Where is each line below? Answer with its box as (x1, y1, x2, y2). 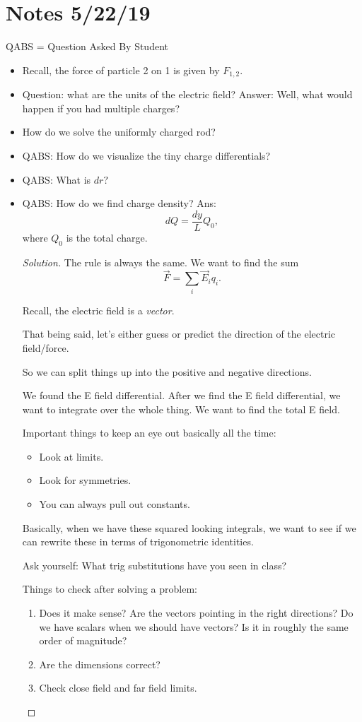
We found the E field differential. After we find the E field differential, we (22, 388, 341, 403)
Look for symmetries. (39, 473, 132, 487)
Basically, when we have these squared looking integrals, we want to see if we (22, 520, 356, 535)
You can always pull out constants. (39, 497, 190, 511)
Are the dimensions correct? (39, 656, 160, 671)
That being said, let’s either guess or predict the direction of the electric (22, 326, 336, 341)
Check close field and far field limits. (39, 680, 197, 695)
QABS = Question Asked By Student (6, 39, 168, 54)
